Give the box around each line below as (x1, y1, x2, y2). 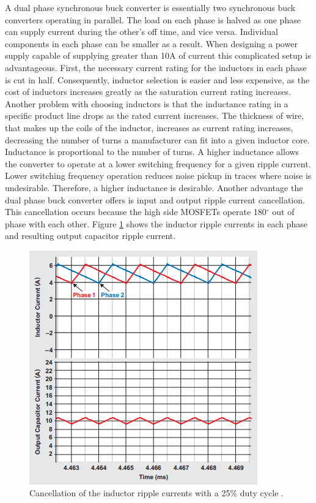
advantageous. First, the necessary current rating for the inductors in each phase (5, 61, 307, 74)
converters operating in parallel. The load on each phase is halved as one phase (5, 13, 301, 26)
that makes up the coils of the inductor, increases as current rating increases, (5, 121, 293, 134)
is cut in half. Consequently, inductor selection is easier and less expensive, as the (5, 73, 310, 86)
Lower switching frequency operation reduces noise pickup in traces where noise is (5, 169, 312, 182)
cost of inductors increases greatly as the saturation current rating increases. (5, 85, 291, 98)
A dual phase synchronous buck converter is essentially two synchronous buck (5, 1, 296, 13)
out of (272, 205, 295, 218)
